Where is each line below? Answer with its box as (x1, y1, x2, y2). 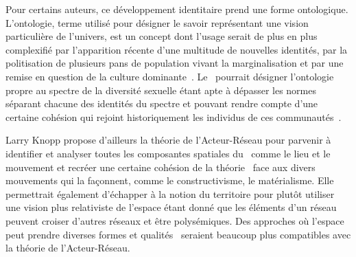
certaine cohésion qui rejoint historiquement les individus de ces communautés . (5, 109, 342, 124)
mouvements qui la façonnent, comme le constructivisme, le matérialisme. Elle (5, 173, 334, 188)
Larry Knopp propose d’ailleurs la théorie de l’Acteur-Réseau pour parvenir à (5, 133, 331, 147)
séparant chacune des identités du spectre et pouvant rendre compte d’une (5, 96, 318, 111)
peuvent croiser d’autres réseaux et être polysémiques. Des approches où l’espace (5, 213, 344, 227)
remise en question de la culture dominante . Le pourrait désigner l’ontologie (5, 69, 334, 83)
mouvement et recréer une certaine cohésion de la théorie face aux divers (5, 159, 316, 174)
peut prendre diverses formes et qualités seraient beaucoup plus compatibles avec (5, 227, 351, 241)
